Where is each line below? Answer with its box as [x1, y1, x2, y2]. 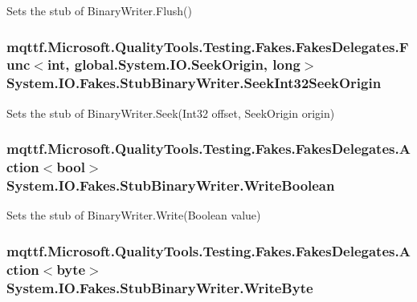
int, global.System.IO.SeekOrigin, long [47, 54, 300, 74]
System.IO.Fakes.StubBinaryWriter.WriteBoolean [6, 175, 335, 195]
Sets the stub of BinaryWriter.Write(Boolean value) [6, 207, 261, 223]
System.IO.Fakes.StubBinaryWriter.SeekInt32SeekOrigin [6, 73, 382, 93]
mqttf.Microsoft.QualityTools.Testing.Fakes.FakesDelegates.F [6, 36, 409, 56]
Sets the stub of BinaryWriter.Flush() [6, 2, 192, 18]
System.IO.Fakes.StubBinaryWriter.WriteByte [6, 277, 313, 297]
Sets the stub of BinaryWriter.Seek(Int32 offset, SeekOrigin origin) [6, 104, 335, 121]
